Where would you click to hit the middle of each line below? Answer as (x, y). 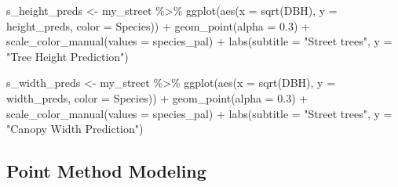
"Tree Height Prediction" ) (68, 56)
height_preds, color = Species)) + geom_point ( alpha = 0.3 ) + (158, 25)
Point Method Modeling (106, 171)
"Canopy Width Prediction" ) (75, 129)
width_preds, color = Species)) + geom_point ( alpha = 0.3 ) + (157, 97)
